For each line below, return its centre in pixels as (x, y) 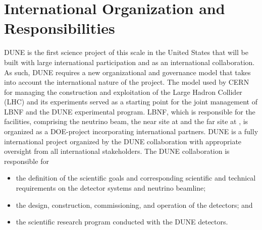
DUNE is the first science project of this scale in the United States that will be (126, 52)
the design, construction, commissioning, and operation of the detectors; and (134, 205)
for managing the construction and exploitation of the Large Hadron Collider (123, 92)
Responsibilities (60, 28)
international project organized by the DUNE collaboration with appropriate (123, 141)
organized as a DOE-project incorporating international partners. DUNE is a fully (131, 131)
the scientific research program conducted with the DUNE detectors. (122, 222)
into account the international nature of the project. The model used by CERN (127, 82)
